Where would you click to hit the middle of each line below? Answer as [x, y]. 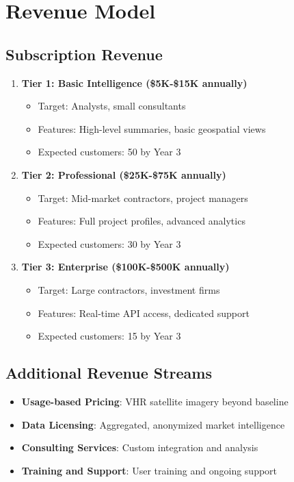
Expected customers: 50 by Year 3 [109, 152]
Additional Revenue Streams [109, 373]
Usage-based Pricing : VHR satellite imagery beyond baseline [155, 401]
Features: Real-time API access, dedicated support [144, 313]
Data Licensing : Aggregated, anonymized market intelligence [153, 424]
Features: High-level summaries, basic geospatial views [152, 128]
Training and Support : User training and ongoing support [149, 470]
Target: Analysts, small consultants [112, 106]
